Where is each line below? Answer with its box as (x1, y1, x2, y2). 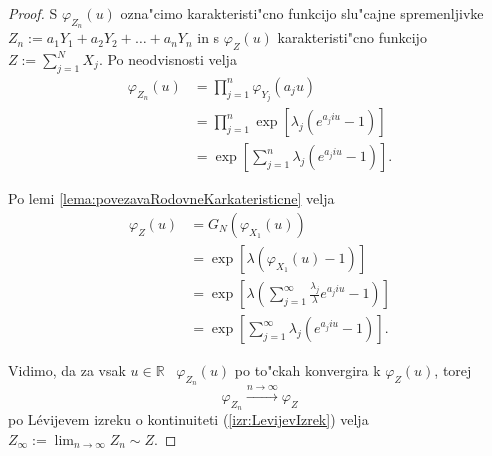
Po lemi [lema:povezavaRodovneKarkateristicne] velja (8, 188, 335, 209)
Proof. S (8, 3, 58, 23)
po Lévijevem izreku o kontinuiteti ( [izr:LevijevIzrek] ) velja (8, 409, 369, 430)
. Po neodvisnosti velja (98, 49, 237, 69)
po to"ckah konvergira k (234, 360, 381, 381)
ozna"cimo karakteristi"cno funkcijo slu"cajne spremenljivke (120, 3, 484, 23)
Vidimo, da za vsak (8, 360, 126, 381)
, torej (434, 360, 472, 381)
